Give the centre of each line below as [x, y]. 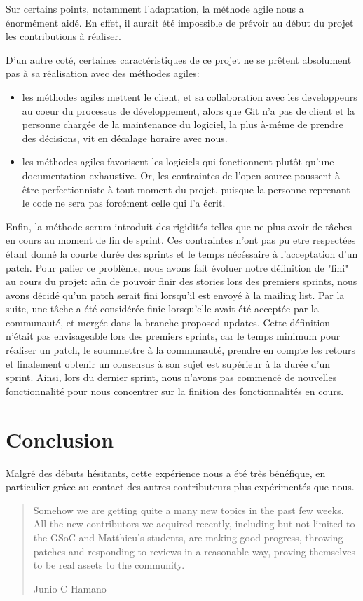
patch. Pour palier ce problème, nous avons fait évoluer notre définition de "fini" [177, 267]
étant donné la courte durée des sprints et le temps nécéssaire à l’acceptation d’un [182, 253]
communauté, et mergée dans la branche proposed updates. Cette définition [168, 322]
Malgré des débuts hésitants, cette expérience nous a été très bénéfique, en [166, 472]
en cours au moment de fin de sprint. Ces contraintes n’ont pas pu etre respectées [181, 240]
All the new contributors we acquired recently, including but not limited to [194, 524]
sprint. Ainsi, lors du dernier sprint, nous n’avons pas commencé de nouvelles [171, 377]
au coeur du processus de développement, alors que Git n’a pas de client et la [189, 110]
